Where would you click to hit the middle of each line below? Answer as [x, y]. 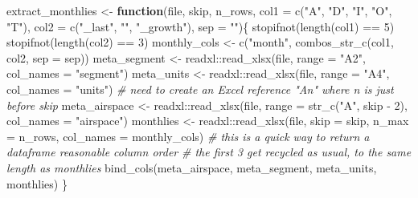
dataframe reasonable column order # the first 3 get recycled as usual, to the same [209, 152]
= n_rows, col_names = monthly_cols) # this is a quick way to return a [188, 136]
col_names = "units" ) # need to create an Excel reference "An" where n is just [200, 89]
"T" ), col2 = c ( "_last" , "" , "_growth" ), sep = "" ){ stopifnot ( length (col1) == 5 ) [201, 26]
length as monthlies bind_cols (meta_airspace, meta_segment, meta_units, [192, 167]
